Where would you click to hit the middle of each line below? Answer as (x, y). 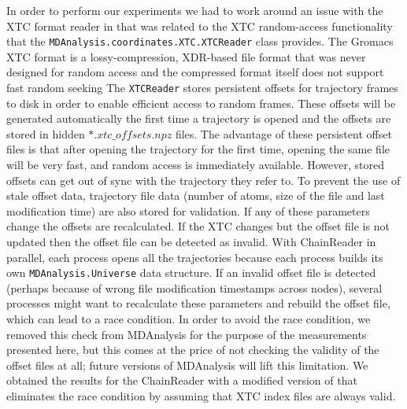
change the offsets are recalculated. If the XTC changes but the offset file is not (198, 226)
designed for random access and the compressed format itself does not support (195, 72)
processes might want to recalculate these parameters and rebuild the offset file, (198, 303)
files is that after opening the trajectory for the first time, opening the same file (198, 149)
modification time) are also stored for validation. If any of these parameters (188, 210)
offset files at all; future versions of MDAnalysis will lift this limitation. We (187, 365)
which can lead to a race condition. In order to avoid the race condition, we (189, 319)
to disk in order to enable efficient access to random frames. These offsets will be (201, 103)
